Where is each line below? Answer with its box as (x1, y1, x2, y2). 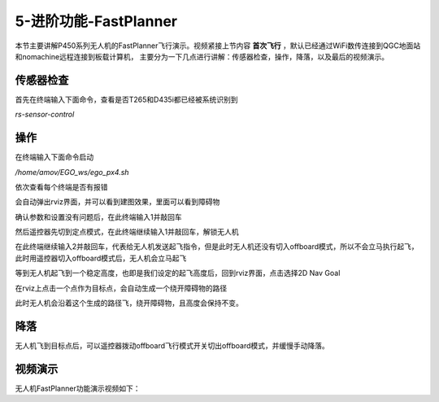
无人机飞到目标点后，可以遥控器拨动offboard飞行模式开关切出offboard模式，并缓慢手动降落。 (15, 340, 329, 350)
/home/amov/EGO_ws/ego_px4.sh (15, 167, 129, 177)
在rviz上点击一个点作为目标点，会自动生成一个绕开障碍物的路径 (15, 283, 228, 293)
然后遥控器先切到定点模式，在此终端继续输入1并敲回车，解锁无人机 (15, 227, 239, 237)
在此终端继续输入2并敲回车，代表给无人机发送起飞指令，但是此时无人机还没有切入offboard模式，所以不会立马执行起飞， (15, 242, 419, 251)
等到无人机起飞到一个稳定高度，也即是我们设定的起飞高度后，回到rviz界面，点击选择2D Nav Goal (15, 269, 341, 278)
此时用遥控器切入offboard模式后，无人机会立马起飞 (15, 253, 187, 263)
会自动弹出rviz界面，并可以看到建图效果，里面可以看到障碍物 (15, 197, 220, 207)
